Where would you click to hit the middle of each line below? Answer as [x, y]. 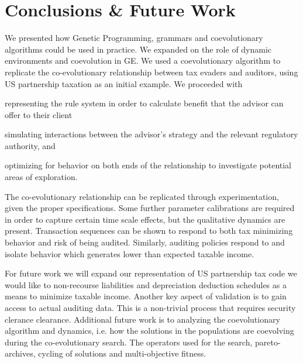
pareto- [268, 342]
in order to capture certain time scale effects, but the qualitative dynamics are [145, 219]
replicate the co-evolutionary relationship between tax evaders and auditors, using [151, 72]
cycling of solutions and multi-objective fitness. [122, 353]
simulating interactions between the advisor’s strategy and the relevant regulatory [151, 134]
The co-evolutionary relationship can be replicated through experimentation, [142, 196]
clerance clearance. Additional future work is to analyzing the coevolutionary [142, 319]
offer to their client [39, 114]
